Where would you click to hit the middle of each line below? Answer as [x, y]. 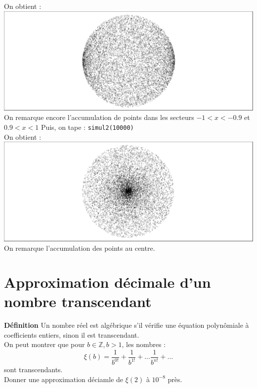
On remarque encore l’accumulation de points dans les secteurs [99, 117]
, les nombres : [144, 344]
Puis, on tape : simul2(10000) [87, 127]
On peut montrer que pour [44, 344]
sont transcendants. [33, 369]
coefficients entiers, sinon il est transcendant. [72, 334]
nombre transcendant [78, 301]
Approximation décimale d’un [107, 282]
